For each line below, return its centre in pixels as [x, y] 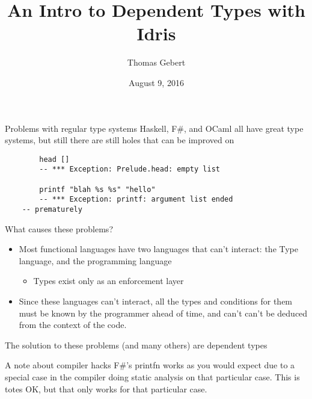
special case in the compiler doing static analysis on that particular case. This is [152, 376]
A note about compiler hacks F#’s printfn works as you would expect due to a [150, 365]
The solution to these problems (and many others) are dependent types [136, 345]
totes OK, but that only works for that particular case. [106, 388]
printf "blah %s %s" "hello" [97, 189]
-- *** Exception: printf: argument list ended [136, 199]
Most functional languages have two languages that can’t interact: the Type [159, 249]
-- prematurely [52, 209]
